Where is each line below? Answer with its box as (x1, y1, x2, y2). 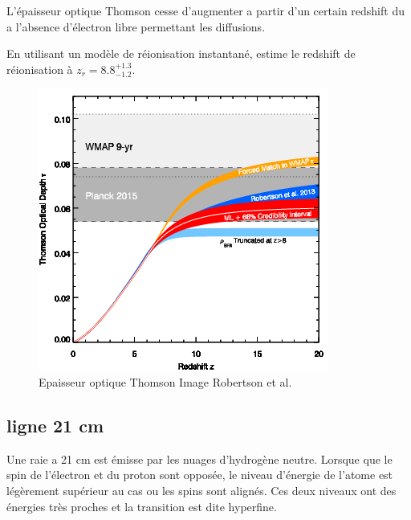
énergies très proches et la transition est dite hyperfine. (6, 497, 277, 514)
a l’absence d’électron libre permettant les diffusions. (6, 18, 266, 35)
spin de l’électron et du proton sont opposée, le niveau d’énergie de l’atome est (6, 466, 393, 483)
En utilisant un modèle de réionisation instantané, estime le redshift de (6, 45, 356, 62)
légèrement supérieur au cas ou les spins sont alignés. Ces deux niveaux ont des (6, 481, 397, 498)
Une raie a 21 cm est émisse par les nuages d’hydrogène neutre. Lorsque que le (6, 450, 393, 467)
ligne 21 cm (6, 412, 104, 437)
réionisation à (6, 60, 73, 77)
